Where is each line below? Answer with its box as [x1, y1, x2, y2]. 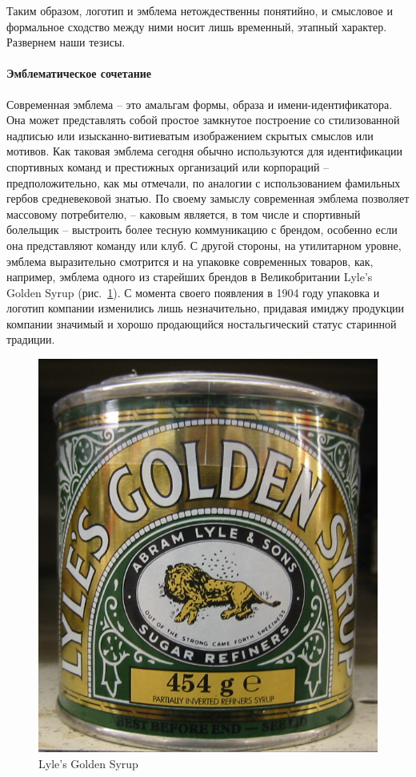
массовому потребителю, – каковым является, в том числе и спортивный [6, 205, 361, 222]
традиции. [6, 331, 55, 348]
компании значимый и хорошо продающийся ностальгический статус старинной [6, 315, 397, 332]
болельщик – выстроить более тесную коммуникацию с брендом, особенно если [6, 221, 398, 238]
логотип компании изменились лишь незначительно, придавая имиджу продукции [6, 300, 405, 316]
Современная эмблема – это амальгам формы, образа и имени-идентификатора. [6, 95, 393, 112]
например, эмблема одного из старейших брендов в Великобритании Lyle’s [6, 268, 373, 285]
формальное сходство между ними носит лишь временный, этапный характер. [6, 18, 387, 34]
